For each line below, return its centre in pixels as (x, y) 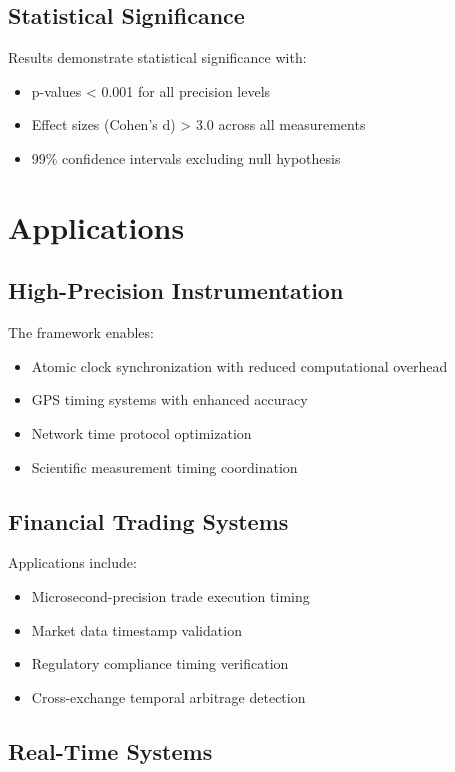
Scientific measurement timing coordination (164, 466)
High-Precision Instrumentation (176, 290)
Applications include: (72, 562)
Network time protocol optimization (141, 432)
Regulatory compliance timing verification (160, 663)
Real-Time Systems (110, 750)
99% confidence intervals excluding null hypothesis (186, 157)
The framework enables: (81, 332)
